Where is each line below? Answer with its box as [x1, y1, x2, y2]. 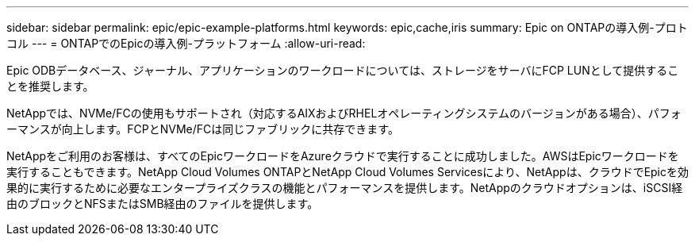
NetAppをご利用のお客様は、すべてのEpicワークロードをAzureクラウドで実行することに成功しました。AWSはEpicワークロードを [6, 149, 679, 163]
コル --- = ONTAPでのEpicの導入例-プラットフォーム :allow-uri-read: [6, 36, 366, 50]
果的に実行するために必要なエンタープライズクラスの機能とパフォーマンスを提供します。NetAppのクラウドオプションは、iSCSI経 [6, 181, 683, 194]
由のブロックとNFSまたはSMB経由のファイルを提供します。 [6, 197, 319, 210]
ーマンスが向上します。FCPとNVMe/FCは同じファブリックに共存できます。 [6, 122, 399, 136]
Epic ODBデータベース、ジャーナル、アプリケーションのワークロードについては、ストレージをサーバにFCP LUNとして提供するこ [6, 63, 679, 77]
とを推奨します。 [6, 79, 94, 93]
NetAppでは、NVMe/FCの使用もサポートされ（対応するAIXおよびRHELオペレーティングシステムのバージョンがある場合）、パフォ [6, 106, 682, 120]
